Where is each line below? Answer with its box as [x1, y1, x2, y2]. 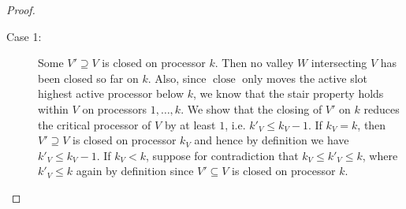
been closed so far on [38, 69, 139, 86]
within [38, 100, 69, 117]
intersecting [311, 54, 367, 71]
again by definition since [76, 162, 194, 179]
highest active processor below [38, 85, 184, 102]
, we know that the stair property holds [192, 85, 384, 102]
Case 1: [6, 28, 42, 44]
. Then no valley [214, 54, 294, 71]
